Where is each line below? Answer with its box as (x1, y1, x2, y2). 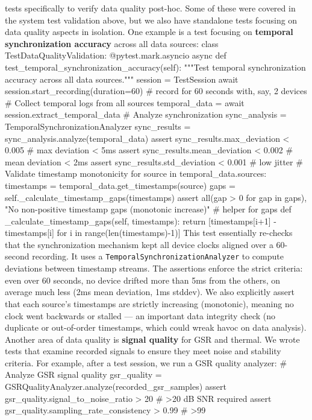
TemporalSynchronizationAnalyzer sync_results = (5, 119, 191, 132)
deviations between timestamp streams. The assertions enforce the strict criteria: (5, 262, 303, 275)
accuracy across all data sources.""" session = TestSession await (5, 72, 239, 85)
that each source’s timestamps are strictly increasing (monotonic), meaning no (5, 297, 294, 310)
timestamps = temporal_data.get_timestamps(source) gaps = (5, 179, 236, 191)
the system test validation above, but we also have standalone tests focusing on (5, 13, 298, 26)
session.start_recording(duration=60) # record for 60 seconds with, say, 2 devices (5, 84, 307, 97)
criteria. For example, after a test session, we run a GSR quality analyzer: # (5, 356, 287, 369)
